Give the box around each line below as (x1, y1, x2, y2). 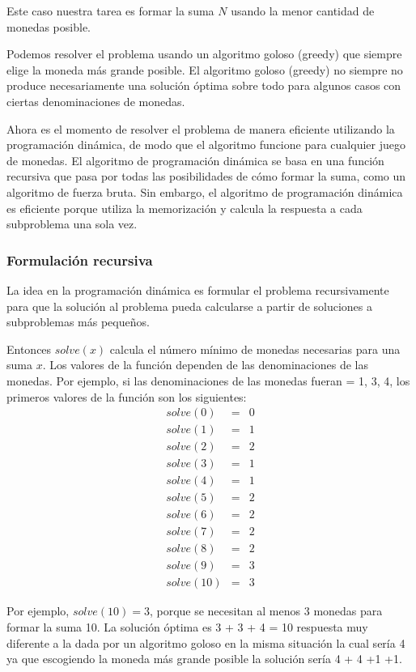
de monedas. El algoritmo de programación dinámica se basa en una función (6, 151, 384, 168)
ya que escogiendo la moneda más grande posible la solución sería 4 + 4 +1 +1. (6, 650, 402, 667)
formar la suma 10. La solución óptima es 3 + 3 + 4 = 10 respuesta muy (6, 619, 368, 636)
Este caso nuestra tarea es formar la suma (6, 2, 214, 19)
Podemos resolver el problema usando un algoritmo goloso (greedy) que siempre (6, 45, 402, 62)
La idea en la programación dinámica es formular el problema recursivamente (6, 281, 389, 298)
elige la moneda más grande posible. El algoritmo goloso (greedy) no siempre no (6, 61, 403, 78)
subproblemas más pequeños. (6, 313, 150, 330)
